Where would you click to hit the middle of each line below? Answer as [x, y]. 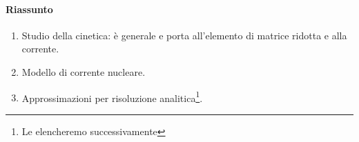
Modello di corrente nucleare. [84, 71]
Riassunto [29, 9]
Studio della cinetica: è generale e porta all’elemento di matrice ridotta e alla [184, 35]
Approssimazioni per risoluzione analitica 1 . [112, 97]
